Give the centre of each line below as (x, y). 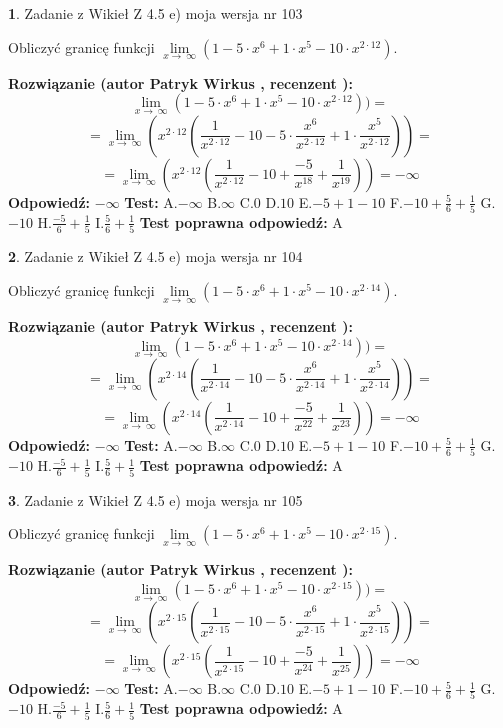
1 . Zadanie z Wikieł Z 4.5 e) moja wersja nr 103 (155, 13)
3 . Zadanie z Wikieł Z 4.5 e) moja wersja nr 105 (155, 499)
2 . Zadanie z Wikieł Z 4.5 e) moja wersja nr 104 (155, 256)
